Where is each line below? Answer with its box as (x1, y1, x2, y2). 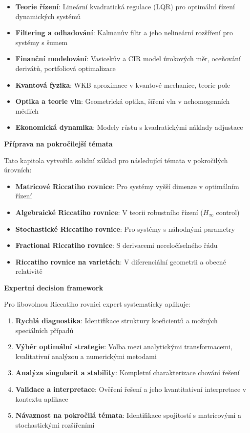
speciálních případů (15, 325, 74, 335)
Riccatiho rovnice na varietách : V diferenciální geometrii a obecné (15, 256, 226, 266)
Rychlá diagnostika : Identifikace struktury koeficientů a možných (15, 315, 218, 326)
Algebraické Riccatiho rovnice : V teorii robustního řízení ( (15, 207, 203, 217)
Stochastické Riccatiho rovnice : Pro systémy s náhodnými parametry (15, 223, 235, 234)
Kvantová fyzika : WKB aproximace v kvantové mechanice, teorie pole (15, 79, 230, 90)
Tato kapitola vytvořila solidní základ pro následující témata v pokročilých (4, 155, 228, 165)
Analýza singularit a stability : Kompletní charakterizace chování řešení (15, 367, 240, 378)
